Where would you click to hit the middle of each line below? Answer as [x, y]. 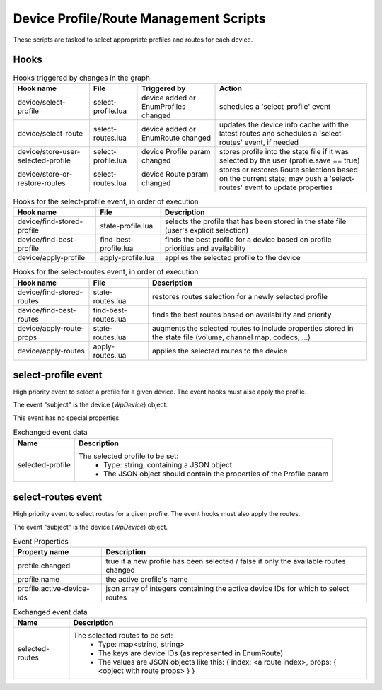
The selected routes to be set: [123, 635]
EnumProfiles [164, 106]
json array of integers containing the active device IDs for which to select [227, 589]
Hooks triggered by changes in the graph [81, 78]
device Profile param [176, 151]
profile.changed [44, 566]
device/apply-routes [51, 351]
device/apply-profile [51, 258]
